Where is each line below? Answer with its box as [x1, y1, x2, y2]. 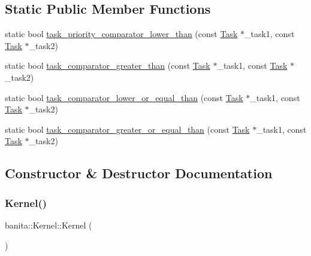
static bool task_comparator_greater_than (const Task [5, 59, 210, 72]
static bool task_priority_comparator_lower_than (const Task [5, 28, 238, 40]
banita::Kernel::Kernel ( [5, 218, 92, 231]
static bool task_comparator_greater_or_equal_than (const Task [5, 123, 250, 135]
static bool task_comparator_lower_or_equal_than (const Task [5, 91, 243, 103]
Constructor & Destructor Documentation [5, 164, 273, 182]
